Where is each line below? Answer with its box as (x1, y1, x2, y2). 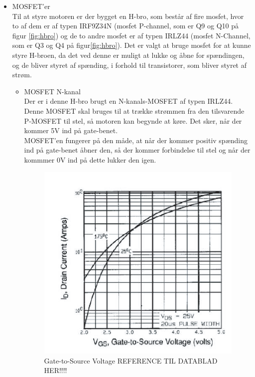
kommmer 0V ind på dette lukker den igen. (24, 154, 156, 165)
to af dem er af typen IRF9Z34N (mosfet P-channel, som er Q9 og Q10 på (12, 20, 239, 31)
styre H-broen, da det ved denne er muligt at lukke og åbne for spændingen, (12, 49, 245, 60)
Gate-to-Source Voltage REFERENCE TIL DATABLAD (44, 355, 218, 366)
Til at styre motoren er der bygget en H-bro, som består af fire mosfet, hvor (12, 10, 244, 21)
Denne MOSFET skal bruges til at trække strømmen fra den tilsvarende (24, 105, 245, 116)
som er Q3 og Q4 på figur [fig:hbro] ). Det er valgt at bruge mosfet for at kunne (12, 40, 251, 50)
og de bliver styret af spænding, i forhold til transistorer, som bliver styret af (12, 59, 247, 70)
